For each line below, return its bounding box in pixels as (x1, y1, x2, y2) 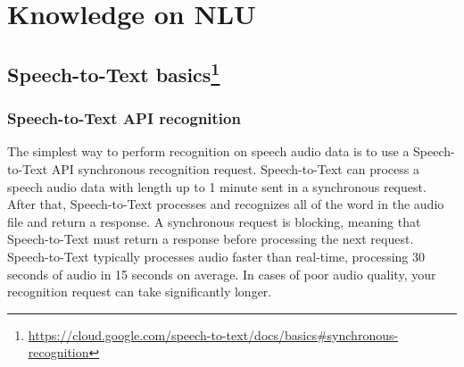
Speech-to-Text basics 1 (7, 56, 220, 88)
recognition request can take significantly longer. (7, 282, 272, 301)
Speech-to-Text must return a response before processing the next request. (7, 229, 414, 248)
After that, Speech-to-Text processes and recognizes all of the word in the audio (7, 195, 444, 213)
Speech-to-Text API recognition (7, 107, 241, 129)
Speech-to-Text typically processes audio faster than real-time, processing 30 (7, 246, 426, 265)
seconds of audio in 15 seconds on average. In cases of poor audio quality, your (7, 264, 436, 283)
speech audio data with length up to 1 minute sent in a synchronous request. (7, 177, 427, 196)
